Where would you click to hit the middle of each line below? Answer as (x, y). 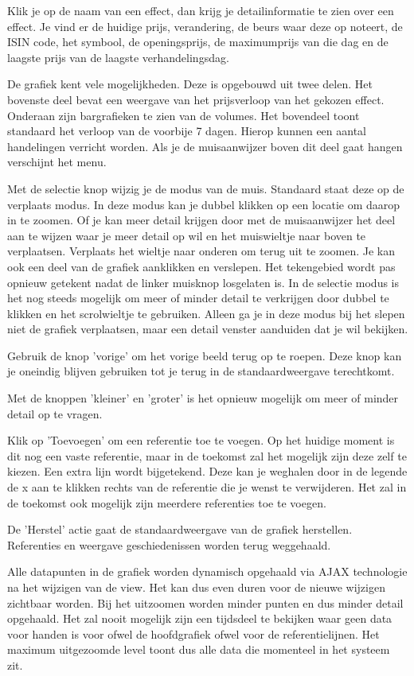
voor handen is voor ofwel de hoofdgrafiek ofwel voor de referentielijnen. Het (193, 633)
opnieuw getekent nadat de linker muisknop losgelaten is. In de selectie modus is (203, 282)
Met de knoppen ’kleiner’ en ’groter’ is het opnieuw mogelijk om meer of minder (203, 398)
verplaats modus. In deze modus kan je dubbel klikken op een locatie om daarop (204, 204)
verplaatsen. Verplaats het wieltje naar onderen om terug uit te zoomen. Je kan (201, 251)
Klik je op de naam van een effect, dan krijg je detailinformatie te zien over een (201, 10)
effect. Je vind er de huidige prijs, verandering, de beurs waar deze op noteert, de (205, 26)
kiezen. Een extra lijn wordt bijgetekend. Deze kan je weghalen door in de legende (207, 471)
